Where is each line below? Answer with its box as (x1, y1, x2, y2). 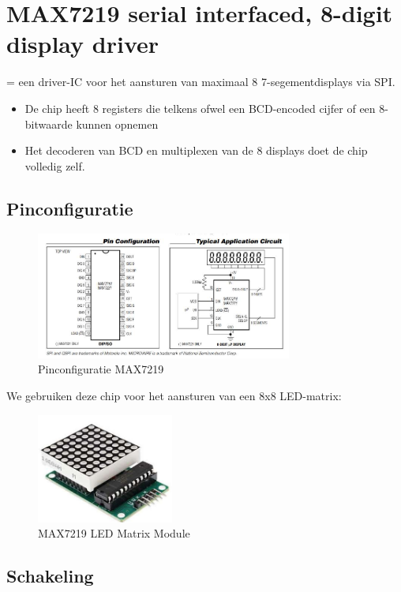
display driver (6, 28, 159, 60)
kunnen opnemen (76, 115, 159, 132)
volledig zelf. (24, 157, 85, 174)
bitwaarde (24, 115, 73, 132)
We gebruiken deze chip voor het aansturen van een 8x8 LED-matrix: (6, 387, 342, 403)
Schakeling (6, 564, 94, 588)
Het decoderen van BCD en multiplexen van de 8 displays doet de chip (24, 142, 368, 159)
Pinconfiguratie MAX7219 (38, 361, 164, 377)
